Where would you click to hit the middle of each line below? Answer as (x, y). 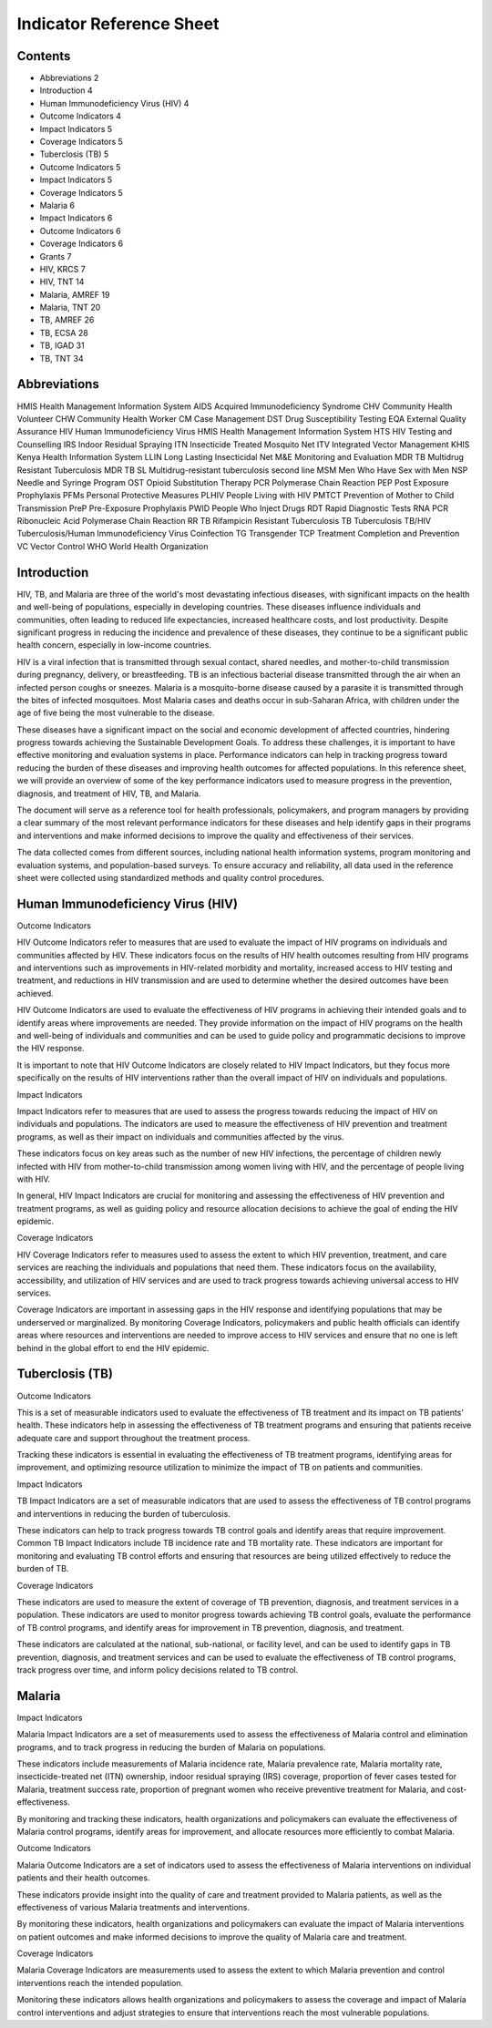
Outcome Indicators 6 (81, 230)
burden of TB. (43, 1569)
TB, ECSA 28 (64, 333)
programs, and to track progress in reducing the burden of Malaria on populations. (171, 1747)
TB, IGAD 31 (62, 345)
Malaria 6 (57, 205)
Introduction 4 (66, 90)
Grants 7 (56, 256)
